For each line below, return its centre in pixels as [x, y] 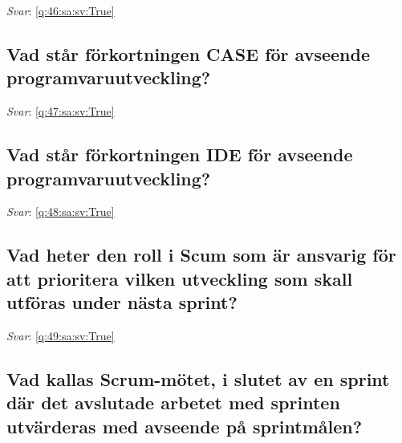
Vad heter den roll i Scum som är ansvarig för [201, 255]
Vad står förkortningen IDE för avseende [180, 154]
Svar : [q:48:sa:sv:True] [61, 211]
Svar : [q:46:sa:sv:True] [61, 10]
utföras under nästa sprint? [122, 302]
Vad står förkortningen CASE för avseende [188, 53]
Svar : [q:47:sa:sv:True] [61, 111]
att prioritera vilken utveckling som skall [180, 278]
